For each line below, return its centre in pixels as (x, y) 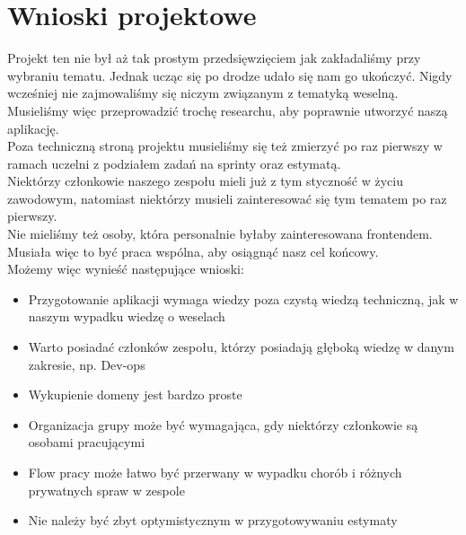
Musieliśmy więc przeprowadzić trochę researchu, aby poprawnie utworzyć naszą (228, 110)
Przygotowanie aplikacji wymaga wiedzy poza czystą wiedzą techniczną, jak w (243, 298)
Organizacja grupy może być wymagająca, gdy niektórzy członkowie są (223, 424)
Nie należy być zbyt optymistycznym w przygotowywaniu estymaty (213, 520)
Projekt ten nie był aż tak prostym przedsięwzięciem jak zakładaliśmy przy (214, 58)
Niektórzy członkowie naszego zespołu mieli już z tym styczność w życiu (205, 181)
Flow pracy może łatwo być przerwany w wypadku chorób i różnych (215, 472)
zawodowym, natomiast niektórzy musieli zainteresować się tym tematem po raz (227, 198)
